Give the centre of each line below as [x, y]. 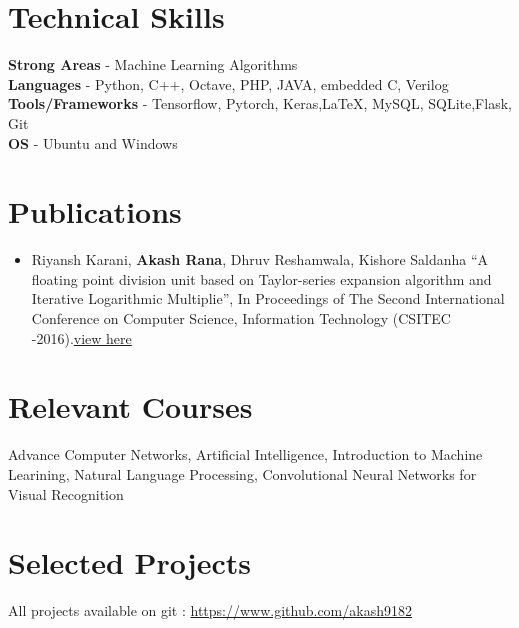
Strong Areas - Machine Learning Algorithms [153, 64]
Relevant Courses [130, 406]
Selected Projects [129, 562]
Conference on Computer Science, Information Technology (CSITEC [241, 318]
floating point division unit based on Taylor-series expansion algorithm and [261, 278]
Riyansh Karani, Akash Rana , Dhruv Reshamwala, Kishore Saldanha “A [260, 259]
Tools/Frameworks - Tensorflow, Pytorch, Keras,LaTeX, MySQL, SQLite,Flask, [260, 103]
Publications [95, 211]
